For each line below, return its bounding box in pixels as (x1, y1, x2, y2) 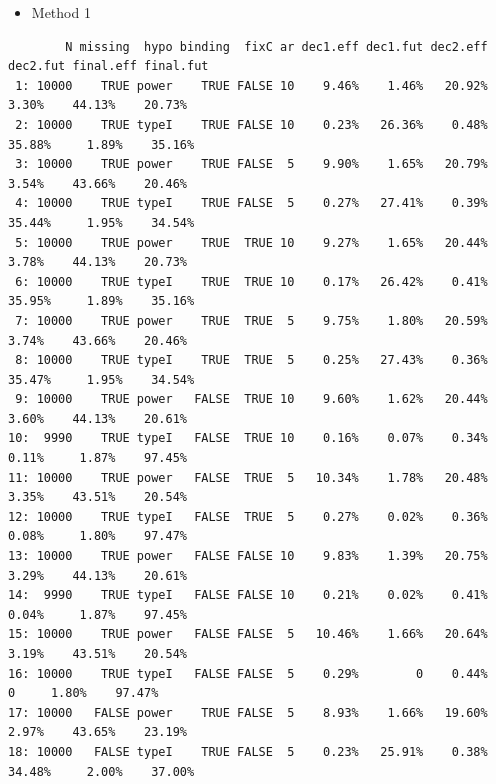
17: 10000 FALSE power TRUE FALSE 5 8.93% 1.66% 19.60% (8, 705, 488, 720)
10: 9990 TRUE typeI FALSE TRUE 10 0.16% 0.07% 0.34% (8, 431, 488, 446)
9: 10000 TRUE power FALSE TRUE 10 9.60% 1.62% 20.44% (15, 392, 488, 407)
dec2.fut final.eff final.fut (8, 59, 209, 74)
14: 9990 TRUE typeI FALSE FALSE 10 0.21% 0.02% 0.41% (8, 588, 488, 603)
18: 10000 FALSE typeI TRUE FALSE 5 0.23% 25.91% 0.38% (8, 744, 488, 759)
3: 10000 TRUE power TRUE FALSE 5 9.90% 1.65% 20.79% (15, 157, 488, 172)
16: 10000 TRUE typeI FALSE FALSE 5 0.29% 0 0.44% (8, 666, 488, 681)
